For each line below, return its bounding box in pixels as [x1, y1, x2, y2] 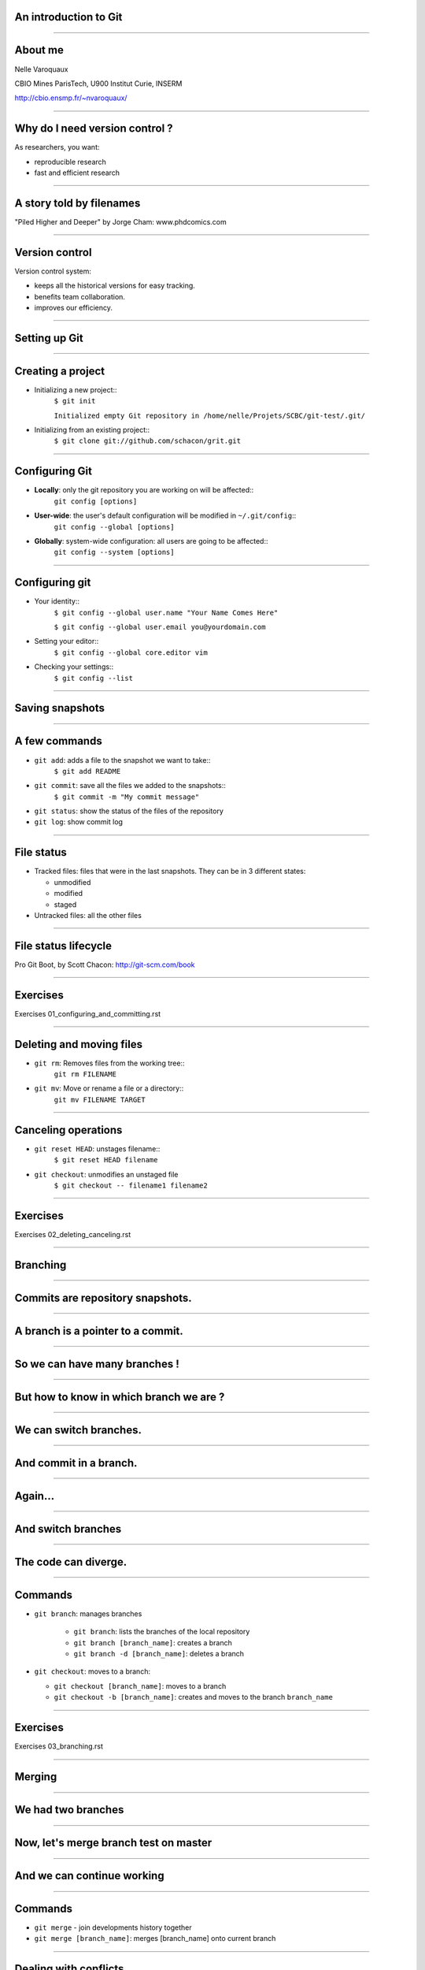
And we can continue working [14, 1868, 164, 1883]
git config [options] [54, 496, 138, 506]
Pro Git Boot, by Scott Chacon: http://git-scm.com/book [14, 960, 196, 969]
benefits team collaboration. [34, 292, 126, 301]
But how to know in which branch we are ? [14, 1390, 225, 1403]
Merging [14, 1770, 57, 1783]
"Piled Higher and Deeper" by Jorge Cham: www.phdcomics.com [14, 217, 227, 226]
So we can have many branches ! [14, 1357, 180, 1370]
